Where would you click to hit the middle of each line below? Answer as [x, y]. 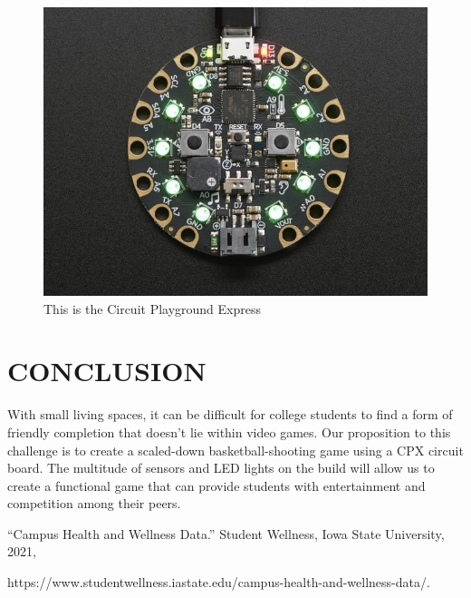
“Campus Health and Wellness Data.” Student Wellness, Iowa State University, [226, 533]
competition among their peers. [94, 503]
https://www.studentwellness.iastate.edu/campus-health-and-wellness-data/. [219, 582]
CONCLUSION [107, 371]
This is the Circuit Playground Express [153, 308]
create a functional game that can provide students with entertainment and [216, 485]
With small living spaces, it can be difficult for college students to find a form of [230, 414]
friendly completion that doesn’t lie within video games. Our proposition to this [229, 431]
